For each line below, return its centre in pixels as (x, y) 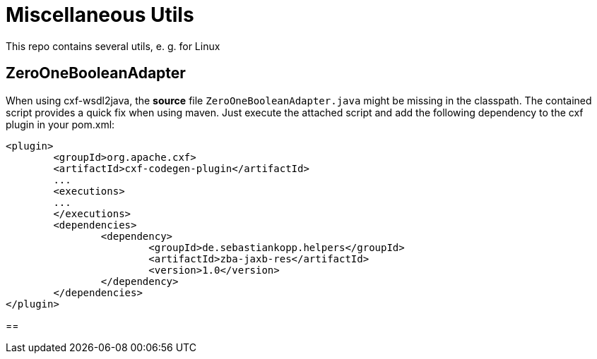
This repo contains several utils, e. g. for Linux (113, 46)
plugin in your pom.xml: (60, 124)
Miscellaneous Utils (100, 15)
